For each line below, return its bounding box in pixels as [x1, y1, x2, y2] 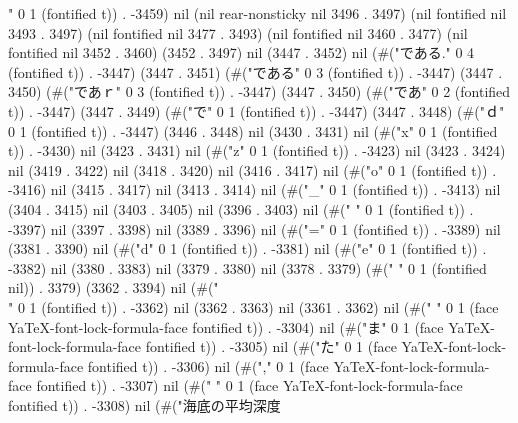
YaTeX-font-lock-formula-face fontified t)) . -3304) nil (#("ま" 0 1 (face [8, 316, 444, 337]
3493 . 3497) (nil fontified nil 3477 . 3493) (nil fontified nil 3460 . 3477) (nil [8, 22, 468, 43]
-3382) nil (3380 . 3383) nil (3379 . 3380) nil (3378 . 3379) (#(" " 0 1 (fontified [8, 257, 487, 278]
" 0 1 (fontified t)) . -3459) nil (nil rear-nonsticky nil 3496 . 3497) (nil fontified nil [8, 3, 507, 23]
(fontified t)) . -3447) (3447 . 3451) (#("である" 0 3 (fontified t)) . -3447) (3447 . [8, 61, 503, 82]
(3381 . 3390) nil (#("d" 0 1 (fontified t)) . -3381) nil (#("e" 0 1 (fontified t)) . [8, 238, 487, 259]
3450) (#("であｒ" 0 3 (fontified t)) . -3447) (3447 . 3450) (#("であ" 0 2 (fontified [8, 81, 511, 102]
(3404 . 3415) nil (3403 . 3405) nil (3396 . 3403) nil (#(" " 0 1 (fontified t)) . [8, 198, 474, 219]
